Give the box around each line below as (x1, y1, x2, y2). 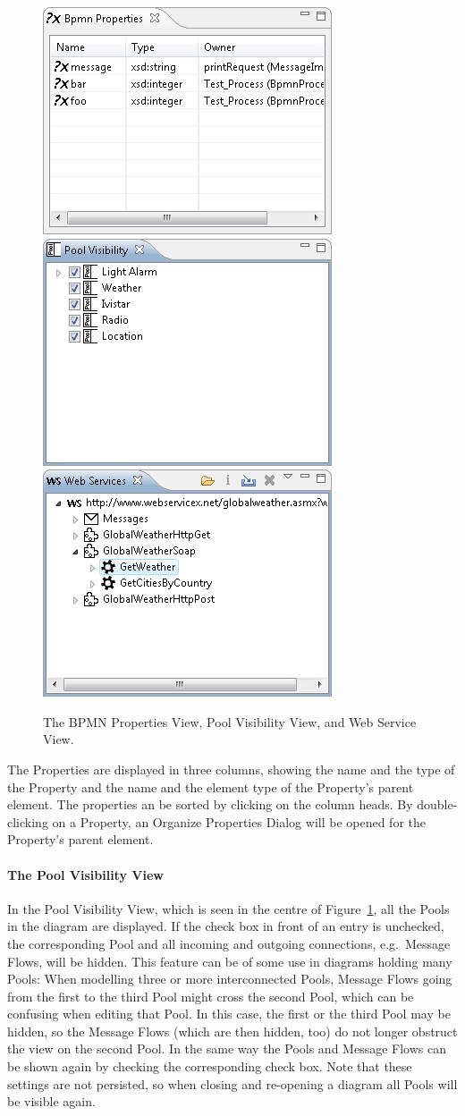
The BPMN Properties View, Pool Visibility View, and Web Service (43, 712, 417, 731)
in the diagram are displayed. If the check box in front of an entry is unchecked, (7, 917, 444, 935)
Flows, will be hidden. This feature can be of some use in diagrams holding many (7, 951, 452, 970)
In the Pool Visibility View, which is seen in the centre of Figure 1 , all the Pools (7, 899, 450, 917)
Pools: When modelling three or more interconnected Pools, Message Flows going (7, 969, 452, 988)
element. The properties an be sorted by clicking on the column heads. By (7, 795, 413, 814)
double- (417, 795, 458, 814)
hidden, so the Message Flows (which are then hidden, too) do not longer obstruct (7, 1021, 458, 1040)
